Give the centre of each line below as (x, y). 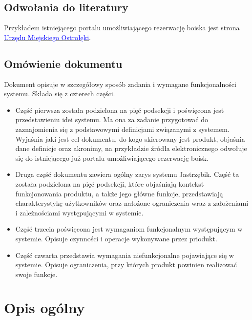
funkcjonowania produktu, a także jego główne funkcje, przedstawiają (119, 193)
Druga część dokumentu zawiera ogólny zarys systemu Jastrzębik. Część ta (127, 174)
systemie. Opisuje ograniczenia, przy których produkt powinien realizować (126, 265)
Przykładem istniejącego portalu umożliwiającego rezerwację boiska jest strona (122, 28)
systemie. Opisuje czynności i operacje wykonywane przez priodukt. (116, 238)
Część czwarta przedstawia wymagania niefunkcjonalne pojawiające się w (125, 255)
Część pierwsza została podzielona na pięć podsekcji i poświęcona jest (120, 110)
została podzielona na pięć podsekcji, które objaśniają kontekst (110, 183)
